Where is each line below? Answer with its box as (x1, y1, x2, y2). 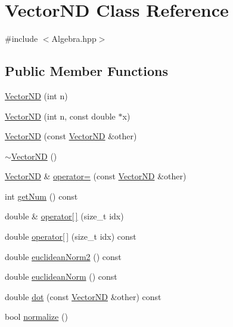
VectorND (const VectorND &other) (5, 130, 137, 142)
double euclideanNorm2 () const (5, 250, 122, 262)
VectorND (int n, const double (5, 109, 116, 122)
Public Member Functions (5, 62, 168, 80)
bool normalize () (5, 310, 68, 323)
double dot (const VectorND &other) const (5, 290, 161, 302)
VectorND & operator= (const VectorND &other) (5, 170, 187, 182)
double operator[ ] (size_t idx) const (5, 230, 136, 243)
